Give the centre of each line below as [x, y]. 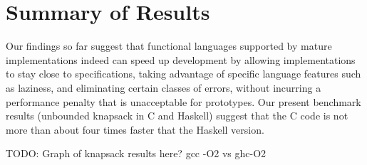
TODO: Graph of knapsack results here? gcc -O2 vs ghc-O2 [136, 153]
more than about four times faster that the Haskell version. [135, 129]
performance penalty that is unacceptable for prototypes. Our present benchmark [183, 101]
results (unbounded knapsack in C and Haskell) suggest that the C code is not [177, 116]
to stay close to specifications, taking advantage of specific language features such [183, 74]
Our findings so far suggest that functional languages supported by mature [169, 46]
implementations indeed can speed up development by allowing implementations [181, 59]
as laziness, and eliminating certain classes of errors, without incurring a [164, 87]
